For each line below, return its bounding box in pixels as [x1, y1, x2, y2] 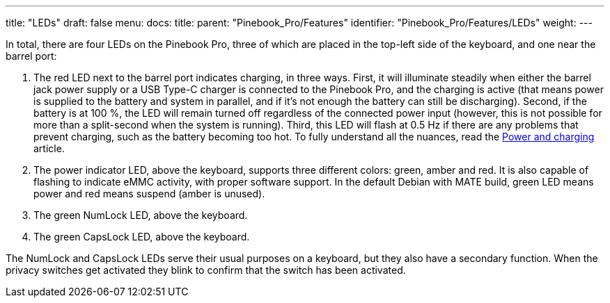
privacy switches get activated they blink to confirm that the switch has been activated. [6, 264, 406, 276]
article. [33, 142, 65, 154]
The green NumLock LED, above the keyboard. [33, 209, 248, 221]
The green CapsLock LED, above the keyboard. [33, 231, 250, 243]
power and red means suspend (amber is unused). [33, 188, 265, 199]
